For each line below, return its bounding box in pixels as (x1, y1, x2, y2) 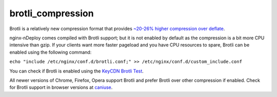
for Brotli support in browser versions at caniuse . (9, 84, 113, 90)
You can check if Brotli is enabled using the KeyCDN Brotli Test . (9, 68, 144, 74)
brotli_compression (9, 8, 94, 19)
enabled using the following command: (9, 49, 92, 55)
